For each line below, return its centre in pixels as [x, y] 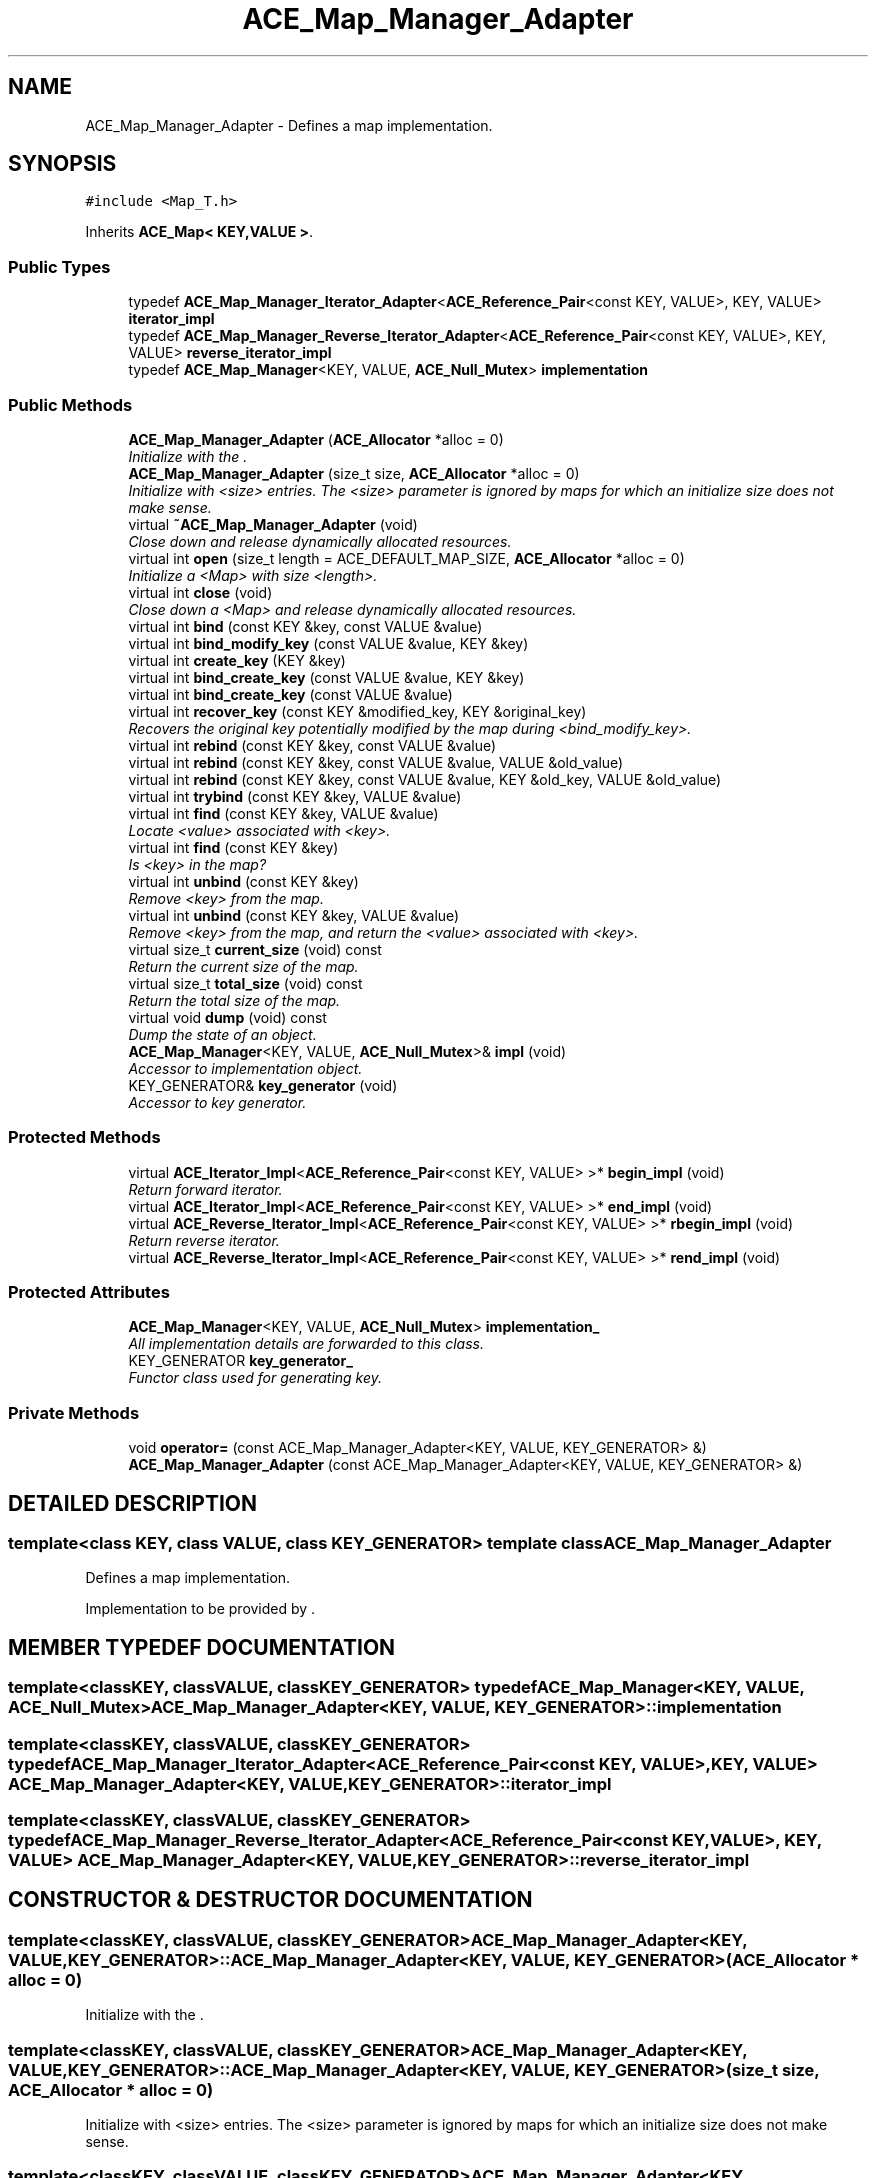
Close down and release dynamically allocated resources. [320, 541]
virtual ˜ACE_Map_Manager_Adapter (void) [273, 524]
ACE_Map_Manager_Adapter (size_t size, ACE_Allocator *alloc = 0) [354, 473]
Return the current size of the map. [243, 966]
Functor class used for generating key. [255, 1378]
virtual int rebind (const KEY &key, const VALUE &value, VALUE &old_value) [376, 762]
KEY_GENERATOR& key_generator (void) [263, 1085]
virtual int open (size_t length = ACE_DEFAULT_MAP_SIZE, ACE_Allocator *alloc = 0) [406, 558]
